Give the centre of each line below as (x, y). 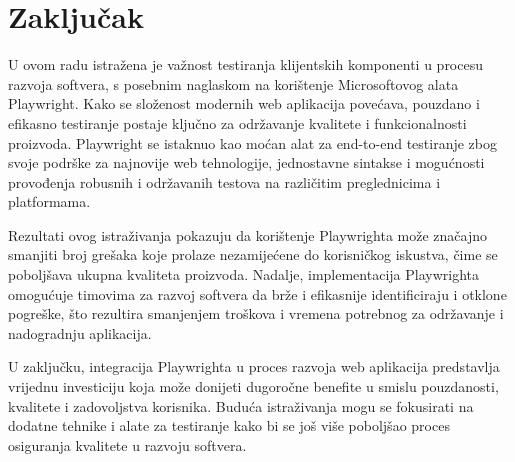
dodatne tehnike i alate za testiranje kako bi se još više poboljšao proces (229, 425)
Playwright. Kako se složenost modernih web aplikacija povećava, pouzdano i (244, 103)
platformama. (49, 201)
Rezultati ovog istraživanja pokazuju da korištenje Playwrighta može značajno (248, 234)
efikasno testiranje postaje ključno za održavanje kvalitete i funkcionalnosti (237, 122)
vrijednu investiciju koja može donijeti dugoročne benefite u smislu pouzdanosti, (253, 386)
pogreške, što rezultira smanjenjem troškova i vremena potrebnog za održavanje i (256, 313)
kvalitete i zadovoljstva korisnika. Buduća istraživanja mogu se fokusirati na (241, 405)
